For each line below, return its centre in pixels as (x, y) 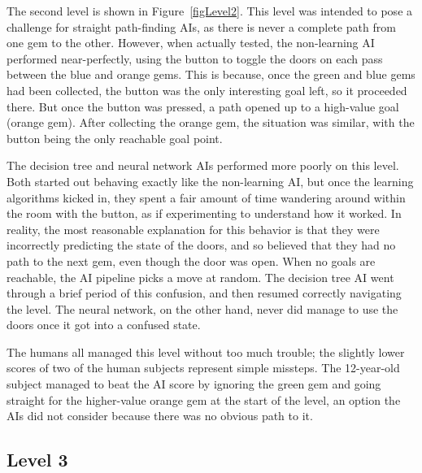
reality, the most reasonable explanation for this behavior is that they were (193, 229)
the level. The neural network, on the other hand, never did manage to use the (202, 308)
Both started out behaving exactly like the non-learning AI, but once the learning (210, 181)
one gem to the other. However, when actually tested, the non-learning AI (191, 43)
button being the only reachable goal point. (115, 138)
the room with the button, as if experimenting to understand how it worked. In (204, 213)
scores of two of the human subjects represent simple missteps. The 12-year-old (203, 368)
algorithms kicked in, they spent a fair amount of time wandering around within (206, 197)
